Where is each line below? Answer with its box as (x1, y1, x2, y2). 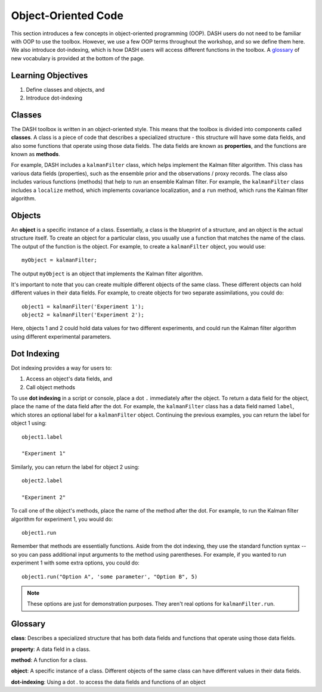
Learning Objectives (11, 70, 88, 80)
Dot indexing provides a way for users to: (11, 364, 113, 371)
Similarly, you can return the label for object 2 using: (11, 463, 140, 470)
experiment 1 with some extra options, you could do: (11, 559, 140, 566)
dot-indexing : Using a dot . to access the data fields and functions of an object (11, 678, 206, 685)
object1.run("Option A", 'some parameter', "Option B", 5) (21, 573, 198, 580)
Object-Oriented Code (11, 9, 123, 22)
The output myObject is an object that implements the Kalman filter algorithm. (11, 270, 203, 277)
